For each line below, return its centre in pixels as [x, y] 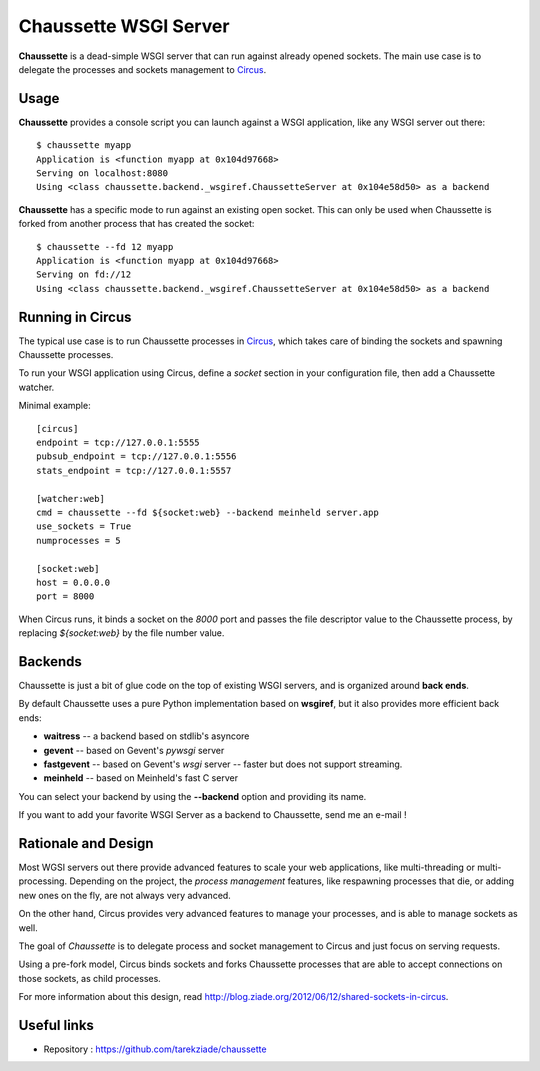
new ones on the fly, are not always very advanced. [125, 895]
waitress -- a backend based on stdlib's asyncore [146, 736]
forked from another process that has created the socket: [136, 224]
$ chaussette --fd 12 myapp [105, 246]
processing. [43, 881]
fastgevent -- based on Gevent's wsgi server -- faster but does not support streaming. [223, 764]
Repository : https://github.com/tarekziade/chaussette [155, 1049]
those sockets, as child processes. [90, 978]
